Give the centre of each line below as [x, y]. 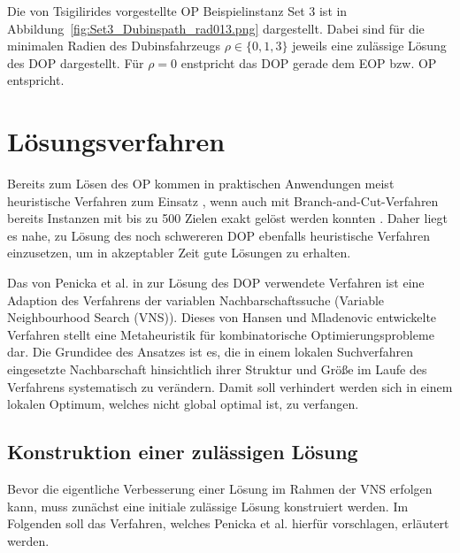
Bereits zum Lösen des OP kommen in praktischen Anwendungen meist [201, 184]
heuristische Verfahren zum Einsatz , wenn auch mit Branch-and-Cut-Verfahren [223, 200]
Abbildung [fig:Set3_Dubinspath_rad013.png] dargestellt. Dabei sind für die [216, 28]
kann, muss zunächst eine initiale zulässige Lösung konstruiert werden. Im [208, 506]
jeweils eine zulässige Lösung [369, 46]
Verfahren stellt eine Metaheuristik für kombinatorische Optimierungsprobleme [221, 334]
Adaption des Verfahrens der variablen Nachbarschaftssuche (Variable [196, 300]
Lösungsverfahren [116, 141]
